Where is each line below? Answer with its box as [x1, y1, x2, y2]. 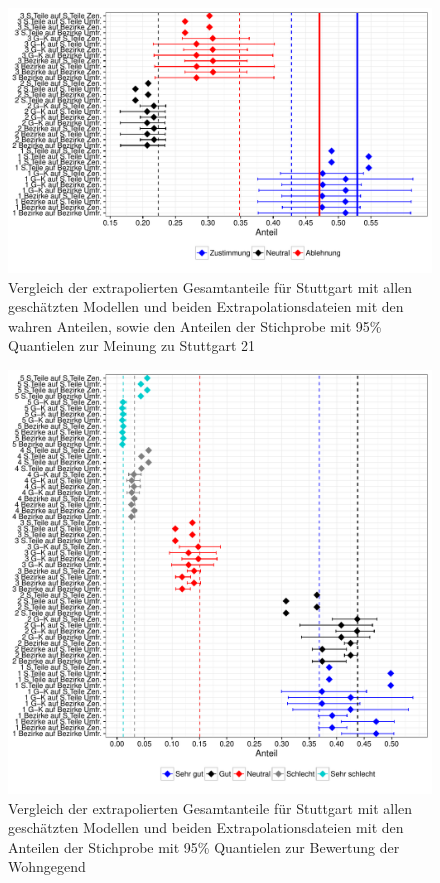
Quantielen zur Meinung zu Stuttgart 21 [8, 335, 256, 356]
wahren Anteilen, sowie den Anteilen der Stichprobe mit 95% [8, 315, 382, 336]
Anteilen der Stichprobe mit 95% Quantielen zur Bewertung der [8, 836, 400, 857]
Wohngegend [8, 856, 86, 877]
